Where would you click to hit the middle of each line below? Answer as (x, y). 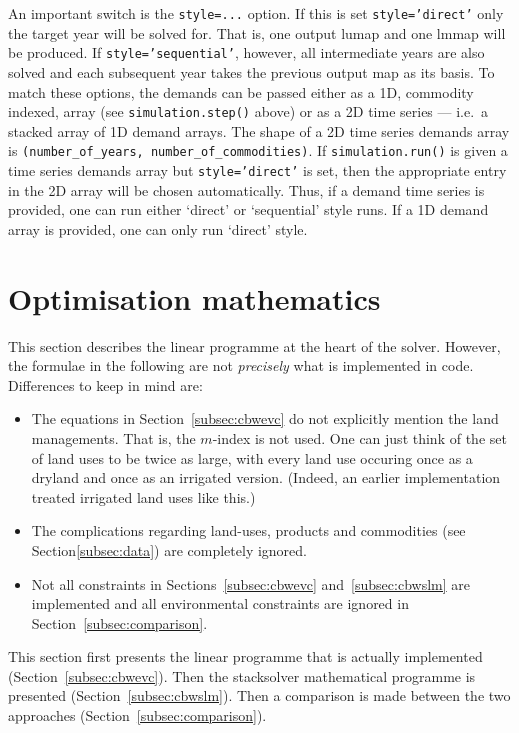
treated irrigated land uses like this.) (143, 496)
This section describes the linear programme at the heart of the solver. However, (254, 345)
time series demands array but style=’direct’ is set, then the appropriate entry (257, 170)
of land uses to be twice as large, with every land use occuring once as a (252, 457)
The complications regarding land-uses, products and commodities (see (248, 530)
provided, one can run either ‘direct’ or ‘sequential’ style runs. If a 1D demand (248, 209)
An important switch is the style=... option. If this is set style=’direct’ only (256, 13)
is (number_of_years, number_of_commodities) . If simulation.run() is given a (258, 150)
